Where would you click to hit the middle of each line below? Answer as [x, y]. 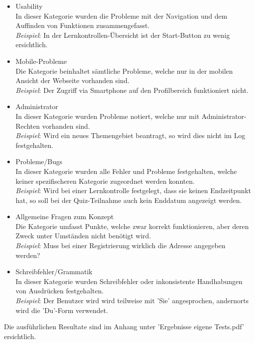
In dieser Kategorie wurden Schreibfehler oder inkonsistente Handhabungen [129, 281]
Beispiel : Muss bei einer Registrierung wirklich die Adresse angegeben [120, 245]
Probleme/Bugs [39, 161]
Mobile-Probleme [41, 61]
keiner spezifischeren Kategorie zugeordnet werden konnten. [105, 181]
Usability [29, 6]
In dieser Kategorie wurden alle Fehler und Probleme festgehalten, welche [126, 171]
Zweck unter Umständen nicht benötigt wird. [83, 236]
